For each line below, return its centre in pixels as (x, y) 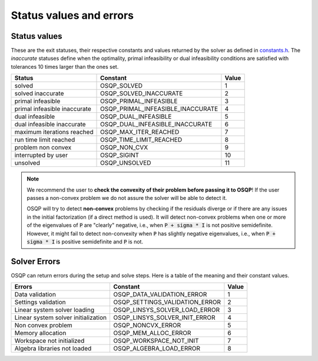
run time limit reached (45, 140)
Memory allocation (40, 333)
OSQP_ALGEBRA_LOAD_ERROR (156, 349)
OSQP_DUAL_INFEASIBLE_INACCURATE (156, 125)
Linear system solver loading (54, 310)
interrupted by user (41, 155)
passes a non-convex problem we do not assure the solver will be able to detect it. (127, 198)
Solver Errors (36, 261)
